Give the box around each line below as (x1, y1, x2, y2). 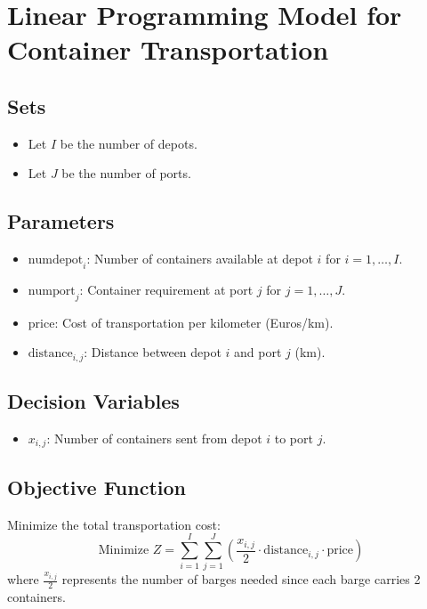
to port (274, 429, 313, 447)
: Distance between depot (84, 343, 222, 361)
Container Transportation (7, 31, 329, 68)
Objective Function (7, 473, 187, 500)
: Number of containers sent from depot (46, 429, 262, 447)
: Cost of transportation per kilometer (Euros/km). (54, 313, 334, 331)
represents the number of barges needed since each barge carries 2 (61, 570, 421, 589)
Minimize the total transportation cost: (7, 515, 221, 533)
